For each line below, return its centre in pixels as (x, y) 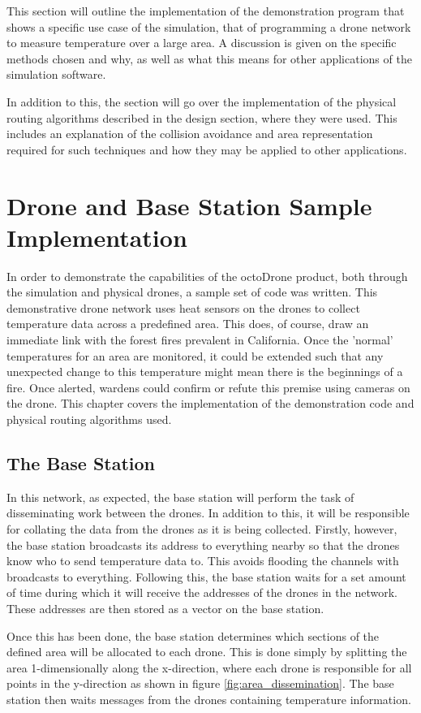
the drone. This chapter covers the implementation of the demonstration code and (210, 403)
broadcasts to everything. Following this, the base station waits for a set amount (206, 576)
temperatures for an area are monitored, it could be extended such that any (195, 355)
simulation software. (56, 74)
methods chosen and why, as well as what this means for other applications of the (209, 58)
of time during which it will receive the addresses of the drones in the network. (202, 592)
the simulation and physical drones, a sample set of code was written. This (192, 292)
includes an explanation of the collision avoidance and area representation (190, 134)
